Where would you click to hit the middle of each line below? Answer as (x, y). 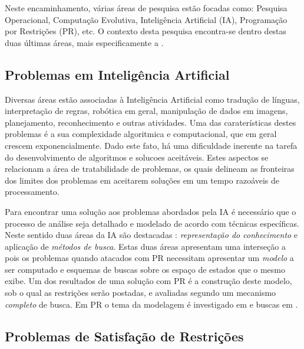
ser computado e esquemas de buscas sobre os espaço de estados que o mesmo (145, 269)
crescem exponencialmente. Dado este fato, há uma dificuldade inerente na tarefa (151, 145)
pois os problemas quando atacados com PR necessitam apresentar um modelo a (149, 258)
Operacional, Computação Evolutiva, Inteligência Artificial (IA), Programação (146, 19)
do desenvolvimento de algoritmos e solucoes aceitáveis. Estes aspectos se (137, 157)
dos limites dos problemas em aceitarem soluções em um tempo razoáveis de (142, 180)
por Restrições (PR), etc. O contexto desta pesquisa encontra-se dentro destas (146, 31)
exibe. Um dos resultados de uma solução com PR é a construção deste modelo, (148, 281)
